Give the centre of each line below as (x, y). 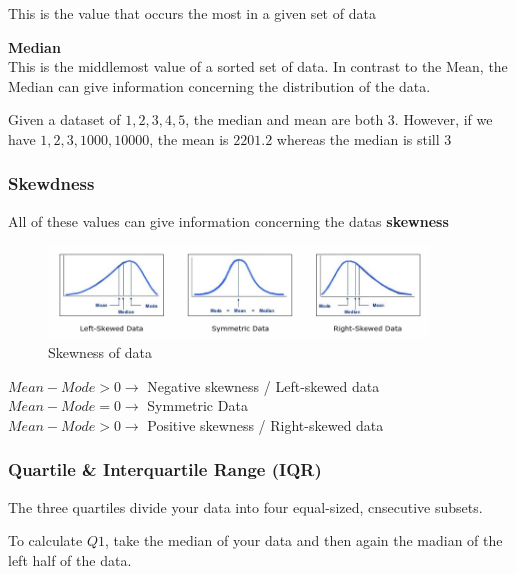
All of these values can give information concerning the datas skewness (228, 220)
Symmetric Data (197, 405)
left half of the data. (70, 559)
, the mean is (189, 138)
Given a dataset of (64, 119)
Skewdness (51, 183)
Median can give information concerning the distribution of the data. (219, 85)
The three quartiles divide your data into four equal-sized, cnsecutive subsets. (245, 506)
